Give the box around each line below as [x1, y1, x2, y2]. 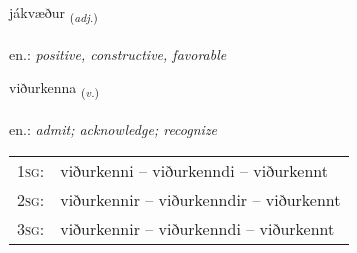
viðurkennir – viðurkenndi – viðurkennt [60, 216, 335, 240]
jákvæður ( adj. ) [9, 2, 98, 25]
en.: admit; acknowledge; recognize [9, 119, 218, 140]
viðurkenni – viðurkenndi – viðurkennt [60, 158, 328, 182]
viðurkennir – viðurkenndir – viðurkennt [60, 187, 341, 211]
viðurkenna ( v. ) [9, 77, 100, 101]
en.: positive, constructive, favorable [9, 43, 227, 64]
